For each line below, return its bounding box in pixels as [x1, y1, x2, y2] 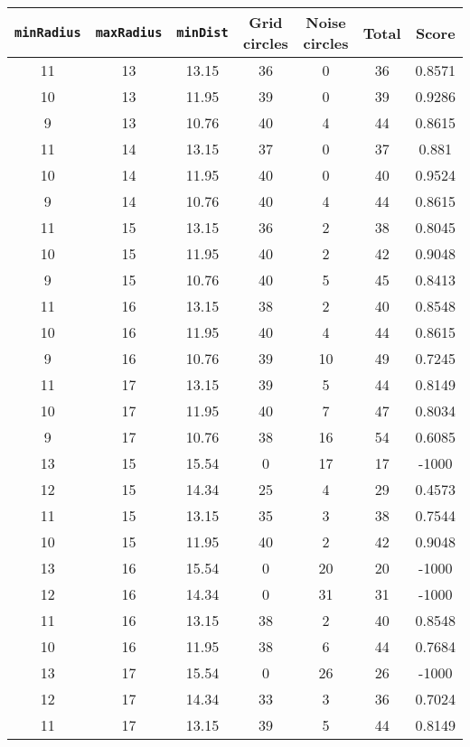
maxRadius [95, 25, 163, 40]
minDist [176, 25, 229, 40]
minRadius [14, 25, 81, 40]
